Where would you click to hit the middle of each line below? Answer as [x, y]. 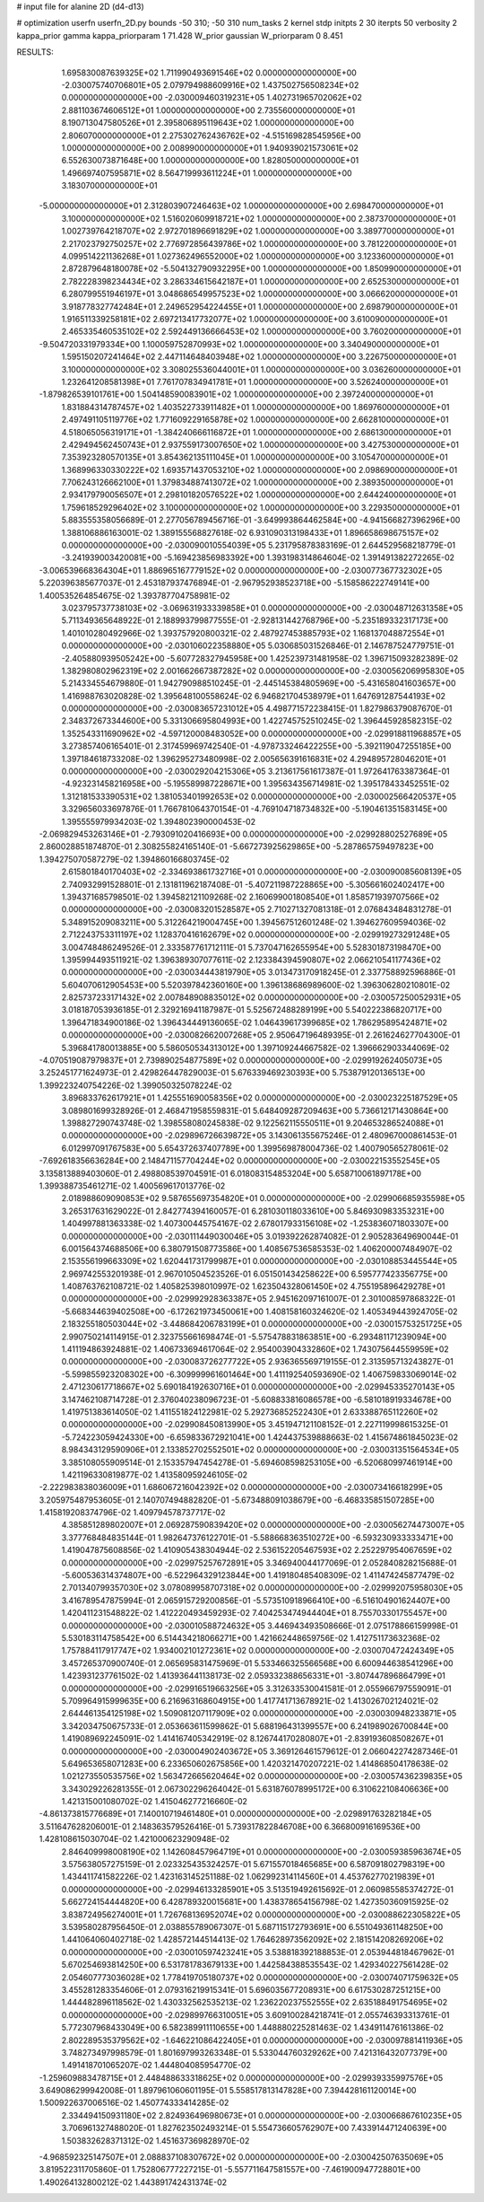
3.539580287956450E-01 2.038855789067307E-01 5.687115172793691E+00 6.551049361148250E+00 [252, 1926]
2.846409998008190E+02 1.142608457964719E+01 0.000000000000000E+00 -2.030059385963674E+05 [261, 1851]
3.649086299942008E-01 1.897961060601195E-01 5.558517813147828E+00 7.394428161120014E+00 [228, 2091]
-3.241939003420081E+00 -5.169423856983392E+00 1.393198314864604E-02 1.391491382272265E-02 [258, 557]
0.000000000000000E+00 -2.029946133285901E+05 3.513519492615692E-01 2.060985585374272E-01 [258, 1889]
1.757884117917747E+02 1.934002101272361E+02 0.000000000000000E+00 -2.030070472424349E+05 [258, 1651]
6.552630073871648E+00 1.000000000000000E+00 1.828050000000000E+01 [210, 161]
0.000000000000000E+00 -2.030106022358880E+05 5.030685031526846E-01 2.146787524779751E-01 [258, 645]
